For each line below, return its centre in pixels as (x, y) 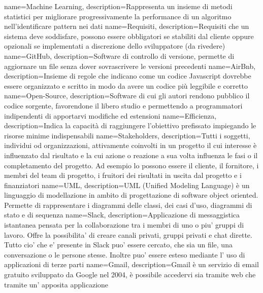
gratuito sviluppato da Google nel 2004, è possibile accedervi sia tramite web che (130, 274)
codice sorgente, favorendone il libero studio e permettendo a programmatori (123, 105)
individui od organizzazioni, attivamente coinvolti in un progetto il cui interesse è (130, 145)
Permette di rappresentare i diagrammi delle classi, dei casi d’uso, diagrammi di (128, 205)
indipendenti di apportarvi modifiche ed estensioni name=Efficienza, (110, 115)
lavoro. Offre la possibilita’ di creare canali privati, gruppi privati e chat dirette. (128, 234)
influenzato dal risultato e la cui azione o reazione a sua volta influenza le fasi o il (131, 155)
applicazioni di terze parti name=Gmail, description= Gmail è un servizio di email (131, 264)
